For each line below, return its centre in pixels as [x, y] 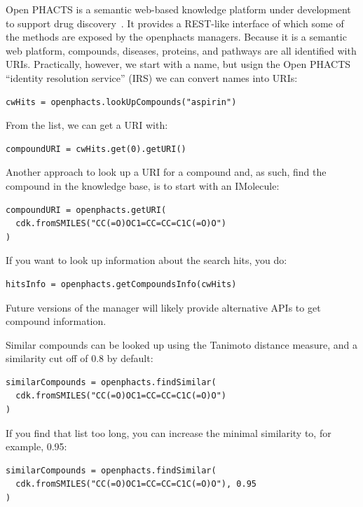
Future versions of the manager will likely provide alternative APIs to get [163, 307]
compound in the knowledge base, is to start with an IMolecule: [143, 185]
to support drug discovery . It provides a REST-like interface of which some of [175, 23]
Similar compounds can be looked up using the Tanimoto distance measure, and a [182, 344]
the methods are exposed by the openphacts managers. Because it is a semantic [176, 37]
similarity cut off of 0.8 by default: [80, 358]
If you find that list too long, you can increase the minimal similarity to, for [169, 432]
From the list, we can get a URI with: [87, 125]
